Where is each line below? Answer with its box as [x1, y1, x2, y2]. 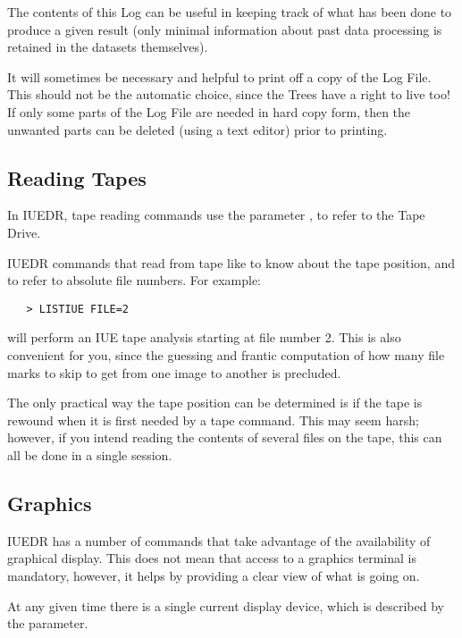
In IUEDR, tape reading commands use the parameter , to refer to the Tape [7, 206, 425, 224]
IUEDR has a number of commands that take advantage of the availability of [7, 531, 431, 550]
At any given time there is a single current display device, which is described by [7, 596, 444, 615]
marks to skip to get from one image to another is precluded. [7, 363, 341, 382]
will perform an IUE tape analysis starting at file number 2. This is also [7, 328, 401, 347]
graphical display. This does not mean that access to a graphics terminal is [7, 549, 416, 567]
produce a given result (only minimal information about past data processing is [7, 20, 442, 38]
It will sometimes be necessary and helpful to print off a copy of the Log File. [7, 67, 432, 86]
